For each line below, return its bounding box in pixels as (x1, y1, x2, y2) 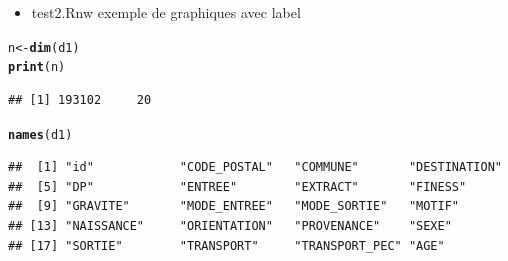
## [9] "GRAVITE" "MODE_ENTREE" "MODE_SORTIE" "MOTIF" (8, 199, 460, 214)
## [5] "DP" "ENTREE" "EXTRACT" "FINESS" (8, 179, 467, 194)
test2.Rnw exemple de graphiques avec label (31, 2, 301, 22)
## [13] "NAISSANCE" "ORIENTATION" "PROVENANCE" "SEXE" (8, 218, 452, 233)
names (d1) (8, 127, 73, 142)
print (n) (8, 60, 66, 75)
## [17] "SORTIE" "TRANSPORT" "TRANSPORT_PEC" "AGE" (8, 238, 445, 253)
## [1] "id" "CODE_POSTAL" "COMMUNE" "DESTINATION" (8, 160, 502, 175)
